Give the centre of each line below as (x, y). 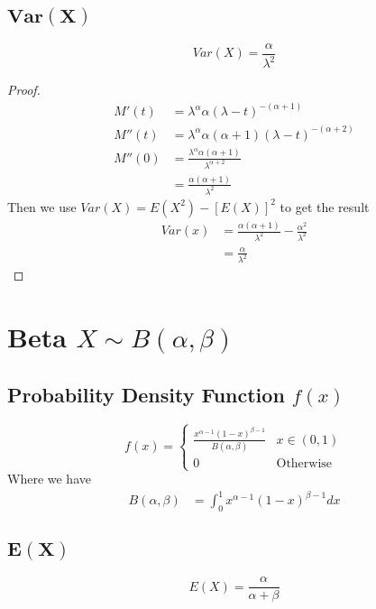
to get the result (325, 206)
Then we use (42, 206)
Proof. (24, 90)
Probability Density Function (146, 394)
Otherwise (304, 464)
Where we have (49, 479)
